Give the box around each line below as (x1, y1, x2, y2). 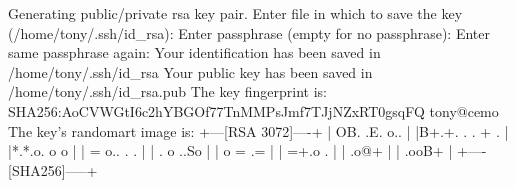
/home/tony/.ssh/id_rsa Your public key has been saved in (8, 61, 373, 82)
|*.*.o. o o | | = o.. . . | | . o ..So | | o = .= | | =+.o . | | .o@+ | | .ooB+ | (8, 140, 453, 161)
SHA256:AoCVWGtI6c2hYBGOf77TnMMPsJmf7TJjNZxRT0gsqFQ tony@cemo (8, 100, 499, 121)
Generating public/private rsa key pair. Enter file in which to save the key (8, 3, 463, 23)
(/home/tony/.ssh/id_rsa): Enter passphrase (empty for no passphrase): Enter (8, 22, 491, 43)
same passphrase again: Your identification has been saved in (8, 42, 381, 63)
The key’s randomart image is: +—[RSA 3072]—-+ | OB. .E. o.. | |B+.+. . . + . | (8, 120, 509, 141)
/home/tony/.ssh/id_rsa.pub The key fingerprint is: (8, 81, 327, 102)
